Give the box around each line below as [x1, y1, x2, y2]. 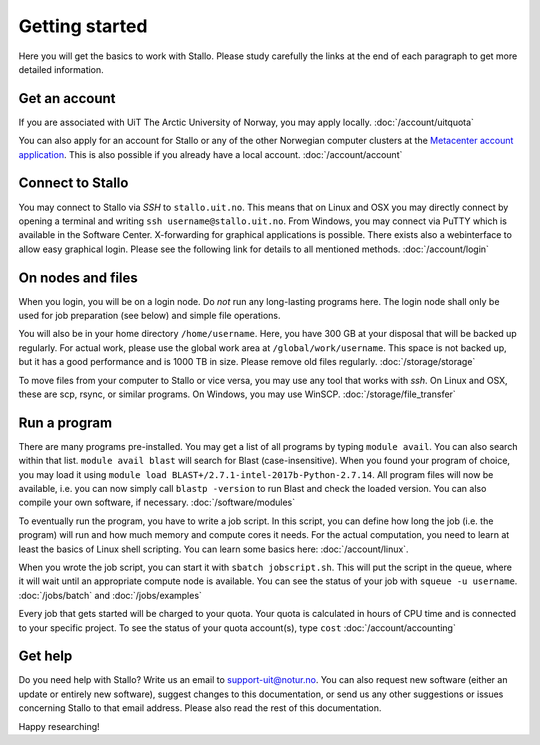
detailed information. [18, 63, 104, 75]
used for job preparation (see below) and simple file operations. [18, 310, 281, 321]
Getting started [18, 15, 148, 37]
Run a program [18, 414, 113, 431]
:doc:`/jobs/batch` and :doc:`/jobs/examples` [18, 589, 202, 601]
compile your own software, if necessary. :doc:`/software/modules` [18, 496, 296, 509]
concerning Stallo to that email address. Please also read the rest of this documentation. [18, 702, 382, 714]
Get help [18, 648, 73, 665]
